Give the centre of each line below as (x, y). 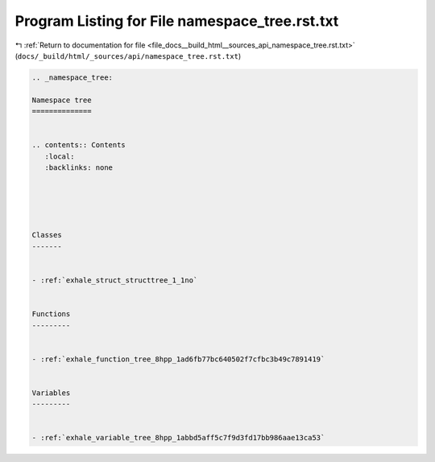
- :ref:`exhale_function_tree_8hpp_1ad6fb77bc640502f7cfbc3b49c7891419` (178, 359)
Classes (47, 235)
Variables (51, 393)
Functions (51, 314)
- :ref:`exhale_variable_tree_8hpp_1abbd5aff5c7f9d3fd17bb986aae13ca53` (178, 438)
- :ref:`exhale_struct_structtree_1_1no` (115, 280)
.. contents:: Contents (79, 145)
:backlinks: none (79, 168)
